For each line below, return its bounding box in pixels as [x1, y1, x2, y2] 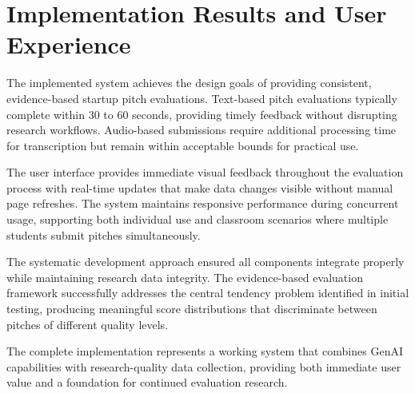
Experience [6, 28, 131, 61]
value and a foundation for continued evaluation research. [6, 374, 288, 391]
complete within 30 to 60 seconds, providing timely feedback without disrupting [6, 105, 397, 122]
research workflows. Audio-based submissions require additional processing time [6, 121, 397, 138]
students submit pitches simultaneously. [6, 226, 201, 243]
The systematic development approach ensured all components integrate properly [6, 253, 405, 270]
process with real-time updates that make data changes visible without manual [6, 179, 393, 196]
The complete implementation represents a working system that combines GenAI [6, 343, 403, 359]
